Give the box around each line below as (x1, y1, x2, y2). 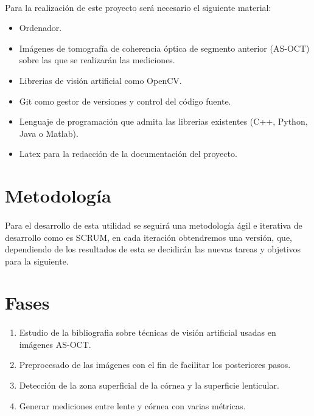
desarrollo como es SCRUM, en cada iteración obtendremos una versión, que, (5, 231, 293, 243)
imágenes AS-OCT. (19, 338, 91, 350)
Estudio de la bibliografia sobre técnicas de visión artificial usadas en (19, 326, 276, 339)
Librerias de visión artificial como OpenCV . (19, 74, 182, 86)
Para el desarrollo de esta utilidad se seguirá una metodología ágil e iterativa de (5, 218, 302, 231)
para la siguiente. (5, 254, 69, 267)
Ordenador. (19, 21, 62, 34)
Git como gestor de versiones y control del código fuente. (19, 94, 231, 107)
